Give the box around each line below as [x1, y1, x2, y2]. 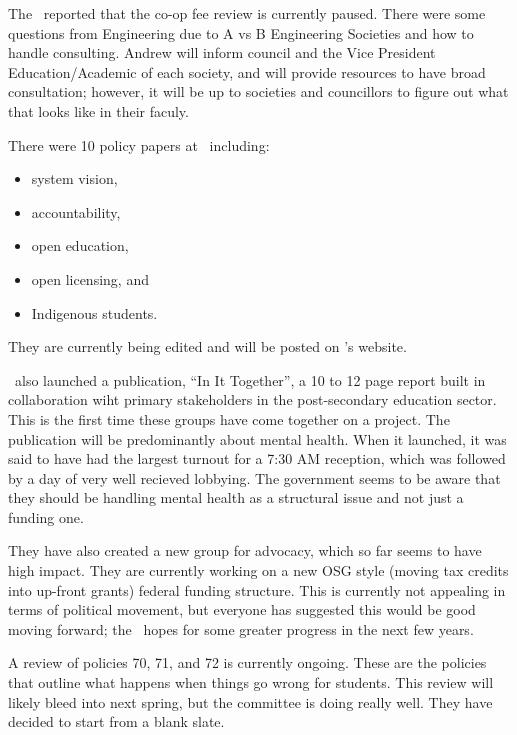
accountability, [31, 201, 121, 222]
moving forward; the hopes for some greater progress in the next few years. [8, 618, 474, 639]
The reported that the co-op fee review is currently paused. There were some [8, 3, 486, 23]
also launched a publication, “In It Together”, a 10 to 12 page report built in [14, 369, 486, 390]
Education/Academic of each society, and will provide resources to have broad [8, 61, 486, 82]
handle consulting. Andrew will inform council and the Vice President [8, 42, 436, 63]
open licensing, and [31, 268, 149, 289]
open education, [31, 235, 129, 256]
